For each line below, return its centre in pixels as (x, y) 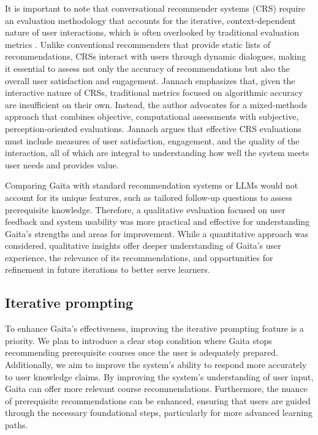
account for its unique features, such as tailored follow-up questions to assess (149, 197)
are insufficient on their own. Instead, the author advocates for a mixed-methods (156, 104)
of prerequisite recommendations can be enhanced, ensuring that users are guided (158, 400)
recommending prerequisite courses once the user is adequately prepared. (142, 352)
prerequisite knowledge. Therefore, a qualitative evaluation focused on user (145, 209)
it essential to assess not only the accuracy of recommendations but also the (147, 68)
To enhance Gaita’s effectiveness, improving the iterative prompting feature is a (154, 328)
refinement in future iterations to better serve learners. (108, 269)
